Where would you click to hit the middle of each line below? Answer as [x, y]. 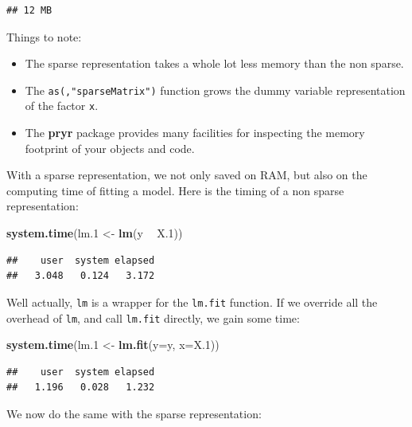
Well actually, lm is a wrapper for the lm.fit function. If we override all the [192, 302]
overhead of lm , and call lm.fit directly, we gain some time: [153, 317]
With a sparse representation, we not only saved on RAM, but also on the [187, 175]
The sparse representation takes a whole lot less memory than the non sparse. [214, 63]
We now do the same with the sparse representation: [134, 413]
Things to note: [44, 36]
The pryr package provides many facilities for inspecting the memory [195, 133]
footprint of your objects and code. [110, 148]
